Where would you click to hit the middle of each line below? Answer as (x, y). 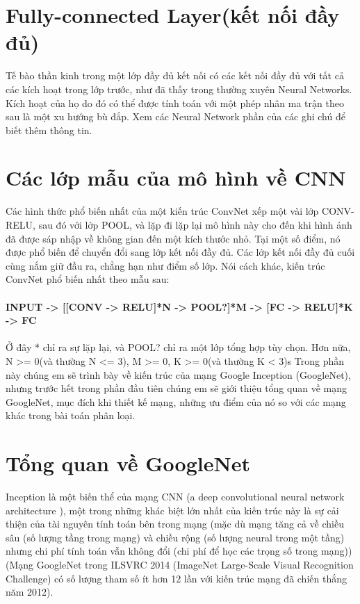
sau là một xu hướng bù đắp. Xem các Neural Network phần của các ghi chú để (175, 116)
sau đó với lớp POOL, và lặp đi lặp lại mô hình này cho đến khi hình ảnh (195, 225)
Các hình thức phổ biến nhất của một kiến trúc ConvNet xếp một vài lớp (162, 211)
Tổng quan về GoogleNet (128, 463)
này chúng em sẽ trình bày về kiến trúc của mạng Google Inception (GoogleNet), (178, 374)
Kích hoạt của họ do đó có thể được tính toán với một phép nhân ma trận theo (175, 103)
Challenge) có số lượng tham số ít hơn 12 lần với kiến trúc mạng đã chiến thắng (176, 578)
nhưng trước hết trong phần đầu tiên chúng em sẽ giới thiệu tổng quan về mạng (176, 388)
